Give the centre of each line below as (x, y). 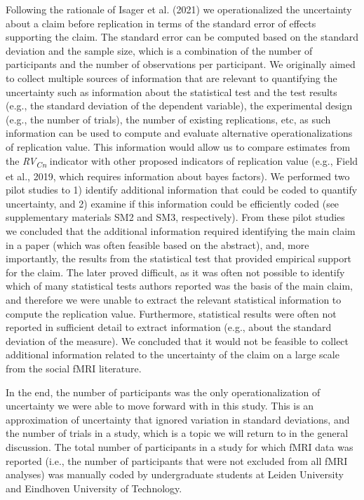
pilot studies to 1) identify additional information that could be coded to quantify (182, 190)
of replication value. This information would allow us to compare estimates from (178, 146)
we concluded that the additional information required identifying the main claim (181, 231)
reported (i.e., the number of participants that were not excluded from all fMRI (177, 460)
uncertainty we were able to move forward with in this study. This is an (160, 406)
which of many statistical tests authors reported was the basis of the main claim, (179, 286)
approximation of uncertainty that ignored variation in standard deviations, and (178, 419)
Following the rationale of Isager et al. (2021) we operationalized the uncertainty (179, 9)
